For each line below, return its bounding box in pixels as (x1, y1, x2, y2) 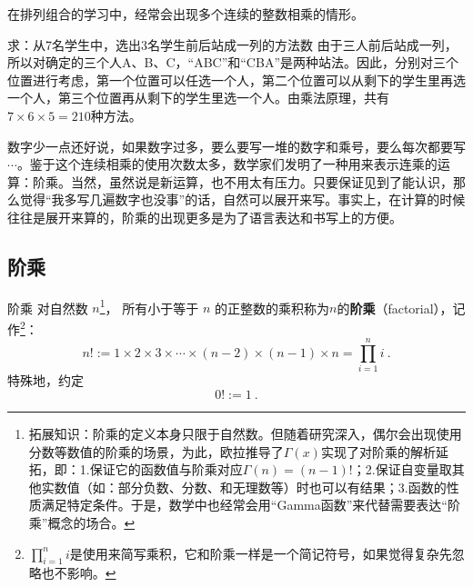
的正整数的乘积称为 (214, 298, 329, 317)
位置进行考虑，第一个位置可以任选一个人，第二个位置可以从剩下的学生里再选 (7, 70, 466, 89)
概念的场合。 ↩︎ (47, 512, 136, 532)
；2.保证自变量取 (352, 460, 452, 479)
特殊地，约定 (7, 371, 84, 390)
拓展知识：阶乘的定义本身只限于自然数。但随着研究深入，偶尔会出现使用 (28, 423, 462, 443)
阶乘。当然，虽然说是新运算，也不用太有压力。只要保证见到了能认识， (32, 172, 453, 191)
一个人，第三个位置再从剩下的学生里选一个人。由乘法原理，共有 (7, 88, 389, 107)
